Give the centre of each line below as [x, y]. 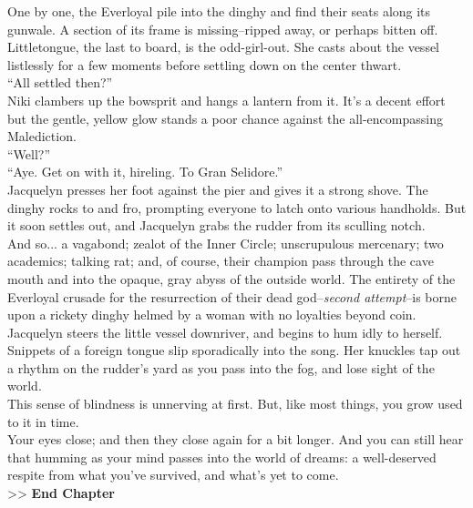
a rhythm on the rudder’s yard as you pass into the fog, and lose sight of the [221, 367]
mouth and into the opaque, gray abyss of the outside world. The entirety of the [231, 278]
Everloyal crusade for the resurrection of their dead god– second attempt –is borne [232, 296]
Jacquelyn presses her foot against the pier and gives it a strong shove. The [218, 189]
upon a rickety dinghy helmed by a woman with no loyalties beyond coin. [212, 315]
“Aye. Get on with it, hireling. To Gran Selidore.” [145, 172]
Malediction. [42, 136]
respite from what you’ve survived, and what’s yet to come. [173, 475]
